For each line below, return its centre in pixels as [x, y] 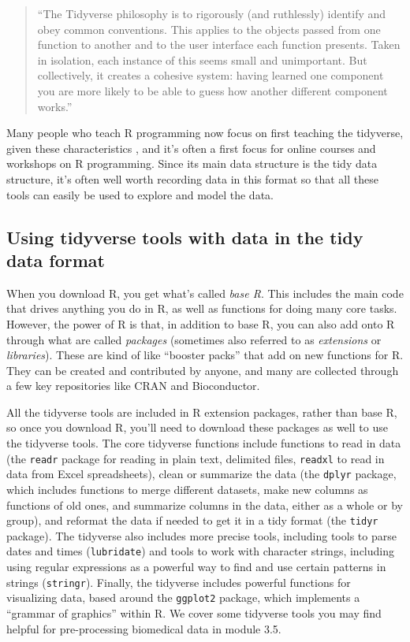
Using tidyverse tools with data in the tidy [185, 237]
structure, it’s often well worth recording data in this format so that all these [192, 178]
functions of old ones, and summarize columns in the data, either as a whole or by [205, 505]
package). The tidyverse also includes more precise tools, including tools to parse [201, 535]
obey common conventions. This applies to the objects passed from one [209, 29]
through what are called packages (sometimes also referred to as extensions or [194, 339]
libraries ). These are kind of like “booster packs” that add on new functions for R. [205, 355]
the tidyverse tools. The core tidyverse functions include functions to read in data [204, 443]
